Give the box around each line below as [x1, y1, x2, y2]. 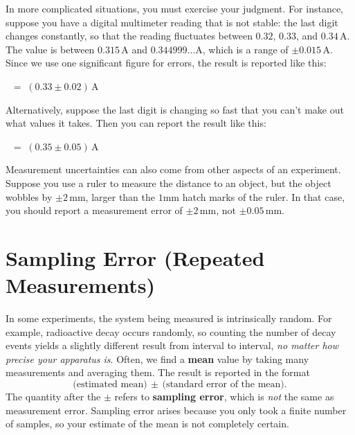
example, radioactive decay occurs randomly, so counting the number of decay [6, 324, 336, 339]
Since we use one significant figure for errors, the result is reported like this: [6, 55, 327, 70]
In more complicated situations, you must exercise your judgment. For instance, [6, 1, 343, 15]
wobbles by [6, 189, 53, 204]
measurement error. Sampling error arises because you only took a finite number [6, 402, 347, 417]
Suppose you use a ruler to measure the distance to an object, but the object [6, 175, 331, 190]
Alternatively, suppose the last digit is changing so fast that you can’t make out [6, 102, 344, 116]
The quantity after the [6, 389, 101, 403]
